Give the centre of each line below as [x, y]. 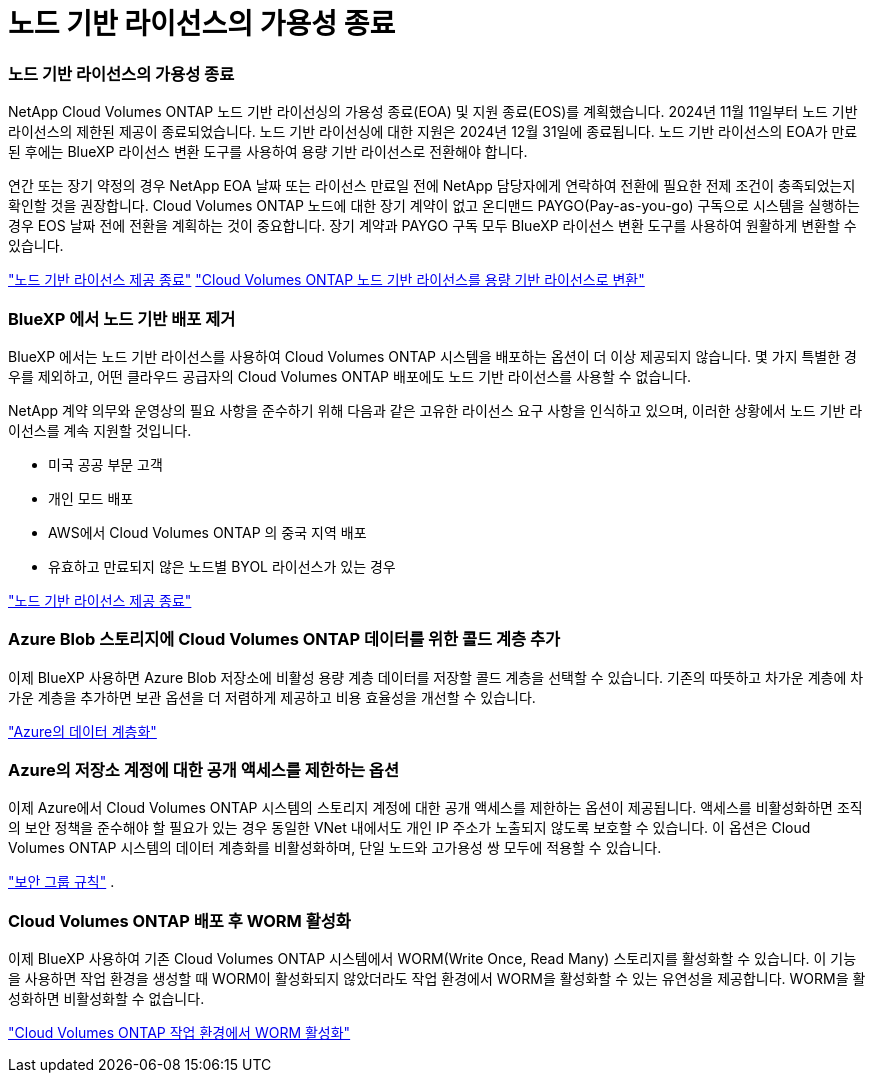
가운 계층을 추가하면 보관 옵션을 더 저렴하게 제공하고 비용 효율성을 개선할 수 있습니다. [272, 697]
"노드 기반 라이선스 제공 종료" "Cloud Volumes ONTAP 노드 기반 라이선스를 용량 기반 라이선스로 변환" [326, 280]
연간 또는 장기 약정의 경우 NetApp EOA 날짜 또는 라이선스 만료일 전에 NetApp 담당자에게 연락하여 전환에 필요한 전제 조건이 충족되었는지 [432, 186]
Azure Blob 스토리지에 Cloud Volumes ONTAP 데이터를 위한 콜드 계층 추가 [284, 639]
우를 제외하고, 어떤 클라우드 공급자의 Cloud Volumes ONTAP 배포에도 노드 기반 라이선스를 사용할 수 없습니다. [350, 376]
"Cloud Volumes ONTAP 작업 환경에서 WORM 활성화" [179, 1033]
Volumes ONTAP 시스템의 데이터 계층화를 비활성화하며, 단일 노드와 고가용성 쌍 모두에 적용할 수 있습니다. [335, 848]
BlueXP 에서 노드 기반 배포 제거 [122, 318]
